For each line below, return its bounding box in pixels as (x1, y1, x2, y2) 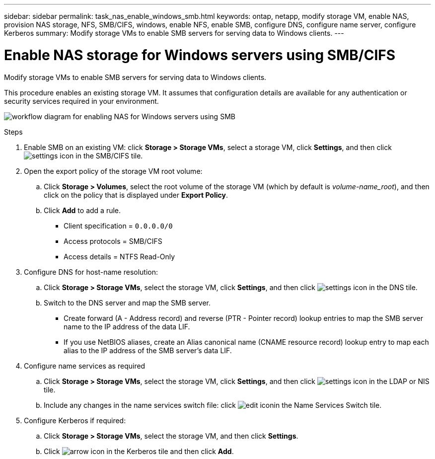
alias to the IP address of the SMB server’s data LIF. (64, 346, 232, 355)
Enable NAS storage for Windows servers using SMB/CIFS (4, 46, 396, 64)
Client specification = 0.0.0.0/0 (64, 221, 173, 230)
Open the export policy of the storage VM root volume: (24, 166, 203, 175)
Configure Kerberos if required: (24, 416, 126, 425)
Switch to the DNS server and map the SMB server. (44, 298, 211, 307)
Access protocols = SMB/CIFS (64, 236, 162, 245)
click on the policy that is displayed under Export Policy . (44, 190, 228, 199)
